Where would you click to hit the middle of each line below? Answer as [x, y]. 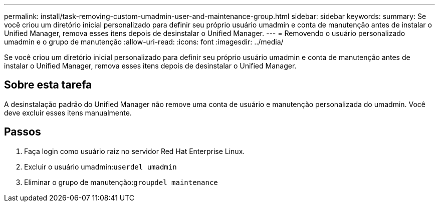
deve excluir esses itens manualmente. [68, 112]
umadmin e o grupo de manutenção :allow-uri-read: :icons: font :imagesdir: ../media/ [144, 42]
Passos [23, 132]
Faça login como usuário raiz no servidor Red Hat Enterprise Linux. [135, 151]
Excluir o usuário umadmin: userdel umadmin [100, 166]
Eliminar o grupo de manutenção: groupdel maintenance [121, 182]
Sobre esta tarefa [48, 85]
